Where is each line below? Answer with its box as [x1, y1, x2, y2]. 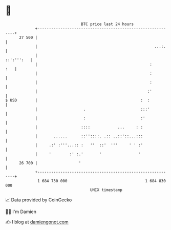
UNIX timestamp [90, 187, 123, 193]
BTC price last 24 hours [81, 22, 134, 27]
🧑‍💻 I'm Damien [5, 208, 37, 215]
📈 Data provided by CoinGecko [5, 197, 72, 203]
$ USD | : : [5, 97, 150, 103]
